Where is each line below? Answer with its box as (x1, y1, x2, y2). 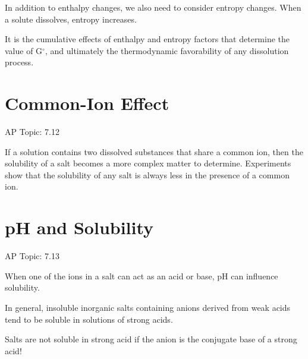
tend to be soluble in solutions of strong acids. (5, 313, 173, 325)
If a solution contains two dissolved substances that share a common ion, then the (5, 145, 303, 158)
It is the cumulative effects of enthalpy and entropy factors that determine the (5, 33, 290, 45)
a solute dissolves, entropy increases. (5, 12, 137, 25)
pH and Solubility (5, 215, 154, 240)
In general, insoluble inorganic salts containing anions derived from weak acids (5, 301, 291, 313)
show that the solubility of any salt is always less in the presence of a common (5, 168, 290, 181)
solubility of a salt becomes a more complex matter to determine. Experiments (5, 157, 291, 169)
